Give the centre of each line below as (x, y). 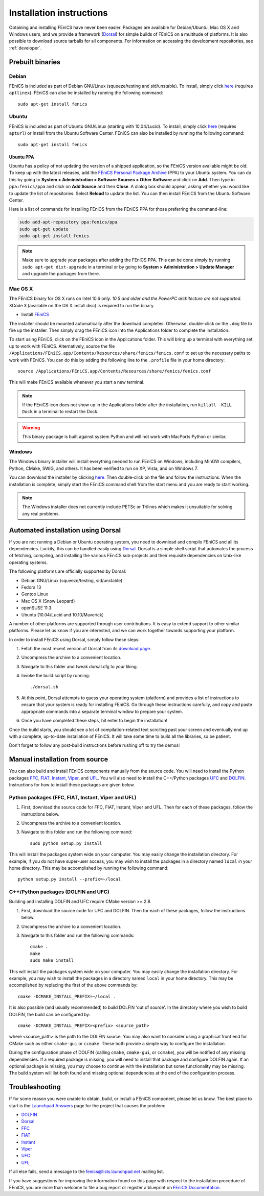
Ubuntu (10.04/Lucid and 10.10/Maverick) (63, 614)
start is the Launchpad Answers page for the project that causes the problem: (87, 1105)
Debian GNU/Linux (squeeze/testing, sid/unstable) (72, 580)
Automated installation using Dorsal (65, 530)
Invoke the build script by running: (56, 676)
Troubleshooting (35, 1087)
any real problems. (41, 513)
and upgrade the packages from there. (61, 274)
